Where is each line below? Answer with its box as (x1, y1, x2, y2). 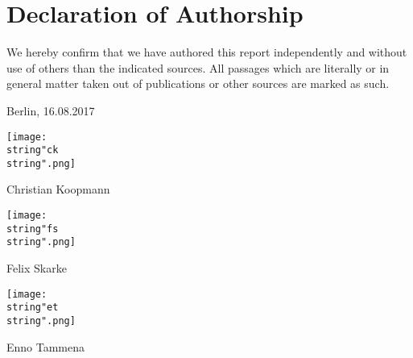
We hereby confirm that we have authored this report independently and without (6, 44, 407, 60)
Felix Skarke (6, 260, 67, 277)
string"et (6, 302, 59, 314)
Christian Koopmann (6, 181, 110, 198)
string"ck (6, 144, 59, 156)
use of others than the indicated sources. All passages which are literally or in (6, 59, 390, 76)
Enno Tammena (6, 338, 85, 355)
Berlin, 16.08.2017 (6, 102, 95, 119)
